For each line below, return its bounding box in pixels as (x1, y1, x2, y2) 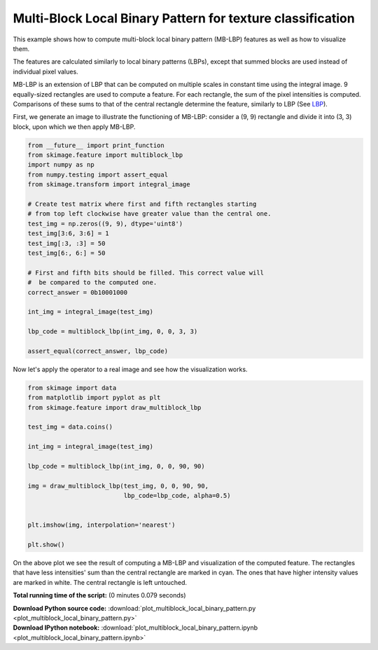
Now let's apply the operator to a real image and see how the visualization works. (13, 365, 248, 373)
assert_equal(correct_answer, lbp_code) (27, 347, 168, 355)
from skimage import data (27, 384, 117, 392)
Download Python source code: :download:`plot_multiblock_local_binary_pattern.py (13, 604, 256, 612)
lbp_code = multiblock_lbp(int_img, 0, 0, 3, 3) (27, 328, 198, 336)
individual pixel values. (13, 67, 78, 76)
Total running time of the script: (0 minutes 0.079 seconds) (13, 591, 186, 600)
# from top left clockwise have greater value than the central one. (27, 210, 272, 218)
